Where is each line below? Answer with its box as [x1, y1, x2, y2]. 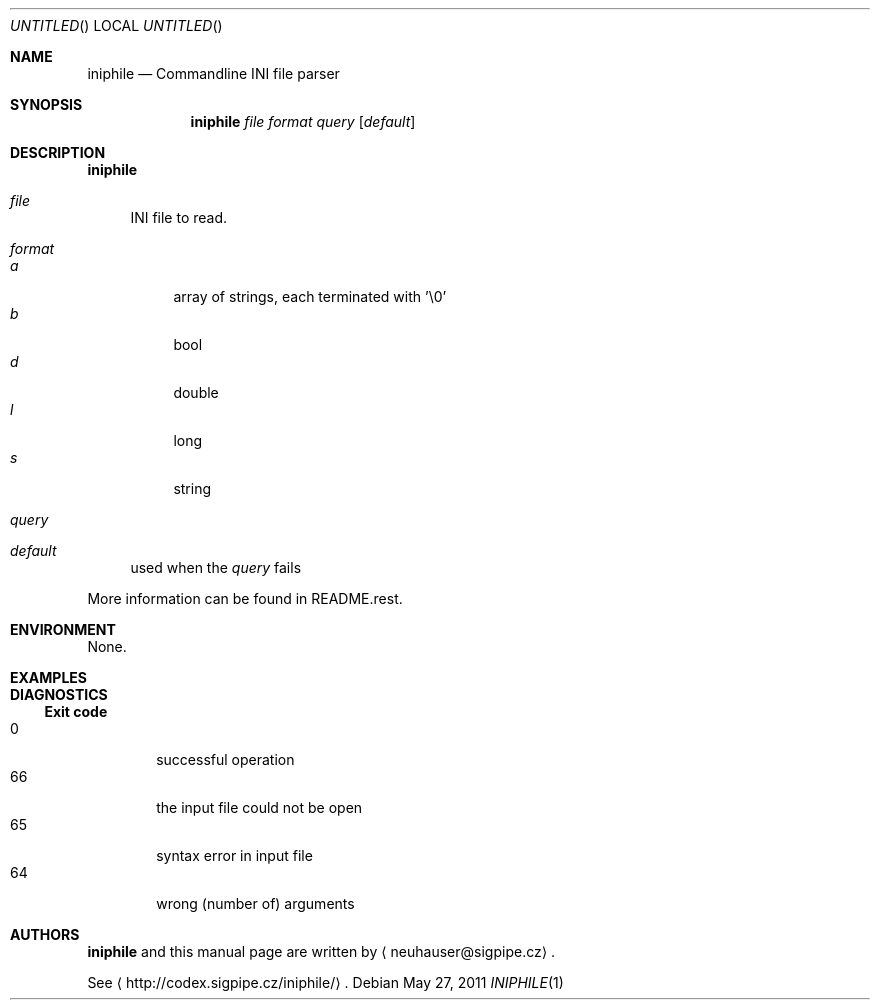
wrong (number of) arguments [156, 895, 355, 912]
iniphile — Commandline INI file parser [87, 65, 340, 82]
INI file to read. [130, 209, 228, 226]
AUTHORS [10, 926, 80, 943]
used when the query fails [130, 559, 302, 576]
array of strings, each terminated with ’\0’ [173, 288, 447, 305]
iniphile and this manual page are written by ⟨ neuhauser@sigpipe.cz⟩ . [87, 943, 556, 960]
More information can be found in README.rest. [87, 590, 403, 607]
